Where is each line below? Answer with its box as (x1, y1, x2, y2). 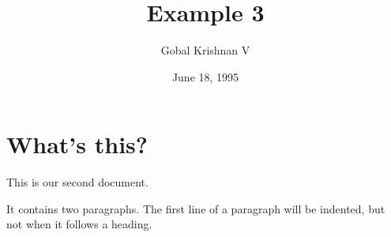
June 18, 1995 (171, 68, 239, 85)
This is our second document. (6, 174, 149, 190)
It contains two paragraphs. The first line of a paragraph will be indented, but (6, 200, 385, 216)
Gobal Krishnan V (160, 42, 250, 58)
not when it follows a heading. (6, 216, 152, 232)
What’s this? (6, 128, 148, 160)
